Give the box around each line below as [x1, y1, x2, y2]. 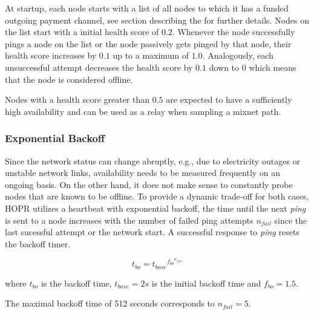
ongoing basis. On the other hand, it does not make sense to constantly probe [5, 178, 293, 190]
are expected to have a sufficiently [166, 93, 292, 106]
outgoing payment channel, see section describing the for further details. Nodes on [5, 13, 309, 26]
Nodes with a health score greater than [5, 93, 150, 106]
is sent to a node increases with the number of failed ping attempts [5, 213, 253, 226]
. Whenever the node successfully [172, 25, 295, 38]
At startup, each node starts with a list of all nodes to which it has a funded [5, 2, 289, 14]
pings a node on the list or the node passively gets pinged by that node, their [5, 37, 292, 50]
